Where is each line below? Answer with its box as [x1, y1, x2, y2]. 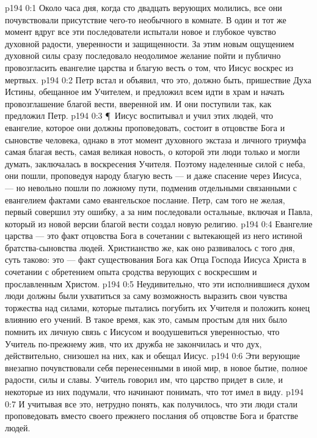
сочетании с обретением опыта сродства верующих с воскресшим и [5, 265, 257, 278]
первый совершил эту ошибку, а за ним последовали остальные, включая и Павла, [5, 205, 313, 218]
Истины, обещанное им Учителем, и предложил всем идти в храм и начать [5, 85, 285, 98]
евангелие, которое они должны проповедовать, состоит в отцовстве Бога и [5, 121, 285, 134]
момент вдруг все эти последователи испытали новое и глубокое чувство [5, 25, 276, 38]
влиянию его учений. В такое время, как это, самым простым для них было [5, 313, 287, 326]
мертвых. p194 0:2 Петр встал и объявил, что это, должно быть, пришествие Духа [5, 73, 312, 86]
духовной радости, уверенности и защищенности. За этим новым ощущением [5, 37, 294, 50]
